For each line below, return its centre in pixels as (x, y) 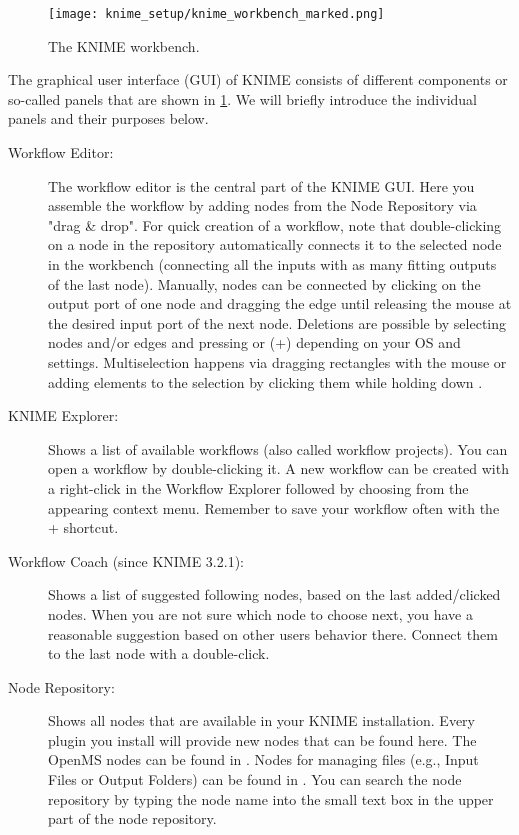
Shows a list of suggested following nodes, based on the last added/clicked (274, 594)
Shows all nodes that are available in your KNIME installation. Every (261, 720)
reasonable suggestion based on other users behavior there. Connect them (273, 633)
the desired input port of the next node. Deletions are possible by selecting (277, 322)
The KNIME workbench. (124, 45)
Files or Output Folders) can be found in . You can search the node (255, 779)
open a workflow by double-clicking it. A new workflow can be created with (278, 468)
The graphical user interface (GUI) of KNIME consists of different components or (258, 79)
